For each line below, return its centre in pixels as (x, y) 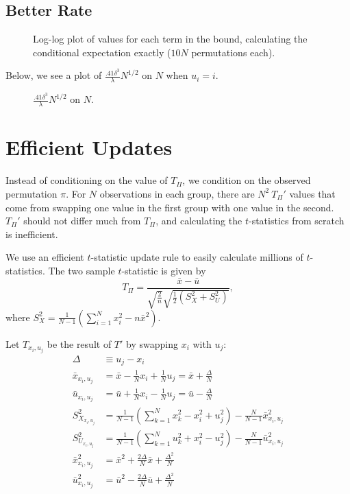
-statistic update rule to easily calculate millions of (197, 257)
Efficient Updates (89, 147)
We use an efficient (45, 257)
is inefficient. (32, 234)
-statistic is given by (164, 270)
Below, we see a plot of (54, 75)
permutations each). (233, 52)
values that (312, 193)
